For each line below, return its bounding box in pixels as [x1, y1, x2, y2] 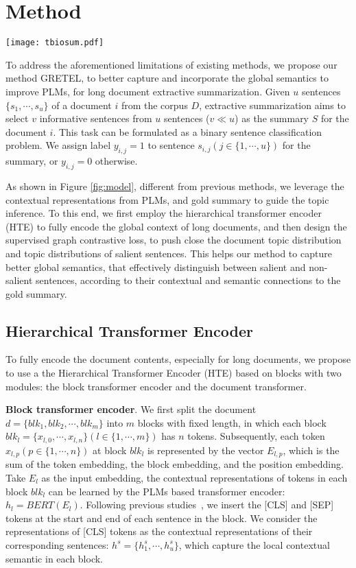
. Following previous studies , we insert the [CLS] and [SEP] [80, 497, 334, 512]
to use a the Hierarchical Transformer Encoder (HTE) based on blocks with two [5, 366, 342, 380]
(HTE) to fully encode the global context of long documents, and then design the [5, 219, 347, 233]
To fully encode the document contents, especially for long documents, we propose [5, 352, 351, 366]
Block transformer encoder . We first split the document [5, 402, 257, 416]
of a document [51, 97, 112, 112]
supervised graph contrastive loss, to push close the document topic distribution [5, 233, 342, 247]
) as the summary [235, 111, 309, 126]
